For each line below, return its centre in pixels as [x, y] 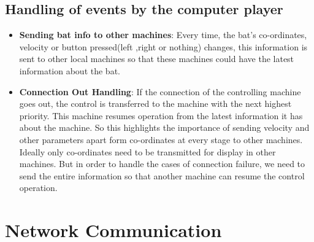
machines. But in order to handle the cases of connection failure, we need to [162, 164]
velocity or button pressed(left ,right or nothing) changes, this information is [163, 46]
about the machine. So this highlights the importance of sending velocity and [164, 127]
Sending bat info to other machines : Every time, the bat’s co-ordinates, [163, 35]
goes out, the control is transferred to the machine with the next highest [155, 103]
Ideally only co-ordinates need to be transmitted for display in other [147, 151]
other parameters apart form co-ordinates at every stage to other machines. [161, 139]
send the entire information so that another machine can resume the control [162, 175]
